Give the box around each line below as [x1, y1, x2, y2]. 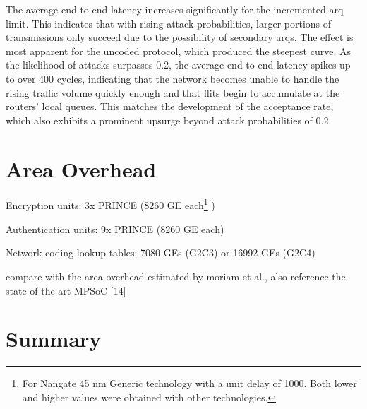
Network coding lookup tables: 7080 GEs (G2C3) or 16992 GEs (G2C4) [6, 245, 315, 260]
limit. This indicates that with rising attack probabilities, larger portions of [6, 16, 332, 30]
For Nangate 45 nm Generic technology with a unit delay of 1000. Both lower [22, 376, 357, 391]
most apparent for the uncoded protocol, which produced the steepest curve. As [6, 43, 351, 58]
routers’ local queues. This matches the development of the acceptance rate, [6, 99, 334, 114]
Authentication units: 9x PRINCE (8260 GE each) [6, 221, 224, 236]
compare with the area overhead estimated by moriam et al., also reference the [6, 268, 346, 283]
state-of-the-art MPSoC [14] [6, 283, 126, 297]
